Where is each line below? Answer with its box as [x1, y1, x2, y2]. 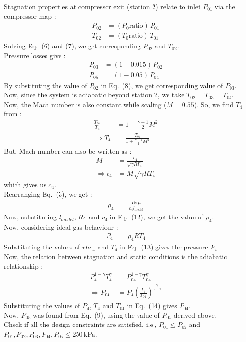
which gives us [4, 179, 46, 189]
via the [215, 1, 235, 11]
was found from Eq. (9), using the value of [33, 310, 160, 320]
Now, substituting [4, 212, 57, 222]
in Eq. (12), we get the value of [109, 212, 203, 222]
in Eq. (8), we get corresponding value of [101, 80, 223, 90]
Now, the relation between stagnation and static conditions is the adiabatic [4, 251, 227, 262]
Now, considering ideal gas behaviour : [4, 222, 118, 232]
